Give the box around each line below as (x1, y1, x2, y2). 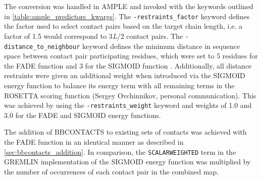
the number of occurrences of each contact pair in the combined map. (4, 166, 219, 176)
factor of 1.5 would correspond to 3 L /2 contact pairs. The (4, 30, 183, 41)
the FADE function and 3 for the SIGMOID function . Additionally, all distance (4, 60, 252, 71)
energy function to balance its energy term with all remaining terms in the (4, 80, 235, 90)
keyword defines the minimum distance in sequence (82, 40, 240, 51)
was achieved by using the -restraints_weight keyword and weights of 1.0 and (4, 100, 252, 110)
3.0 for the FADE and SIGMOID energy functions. (4, 109, 161, 120)
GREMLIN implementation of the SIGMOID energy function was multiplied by (4, 156, 251, 167)
